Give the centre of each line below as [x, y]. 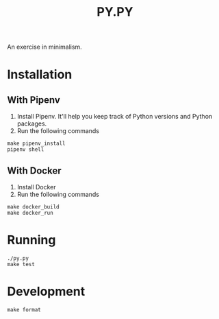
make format [24, 309]
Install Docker [36, 187]
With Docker [34, 170]
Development [46, 292]
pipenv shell [26, 150]
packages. [32, 123]
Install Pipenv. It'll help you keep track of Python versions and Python [115, 117]
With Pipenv [34, 100]
